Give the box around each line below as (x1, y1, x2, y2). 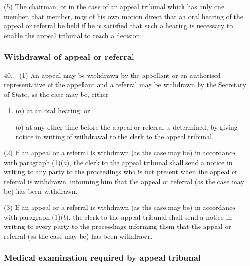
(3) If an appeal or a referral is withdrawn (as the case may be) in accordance (4, 202, 235, 212)
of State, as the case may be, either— (4, 89, 116, 99)
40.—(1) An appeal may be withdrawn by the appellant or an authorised (4, 70, 221, 80)
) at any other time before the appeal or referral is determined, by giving (21, 121, 238, 132)
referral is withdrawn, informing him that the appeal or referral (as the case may (4, 176, 244, 186)
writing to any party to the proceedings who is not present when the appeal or (4, 167, 238, 177)
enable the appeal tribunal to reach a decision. (4, 30, 142, 40)
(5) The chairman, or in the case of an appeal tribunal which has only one (4, 1, 225, 11)
